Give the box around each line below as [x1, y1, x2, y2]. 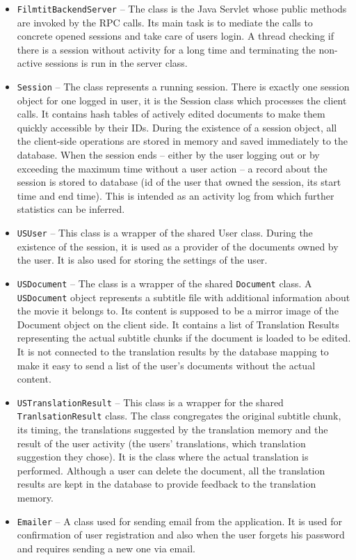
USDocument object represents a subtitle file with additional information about [17, 289, 350, 304]
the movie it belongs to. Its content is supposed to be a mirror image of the [17, 303, 339, 318]
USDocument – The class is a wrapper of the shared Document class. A [17, 275, 312, 290]
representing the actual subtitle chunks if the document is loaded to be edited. [17, 330, 351, 345]
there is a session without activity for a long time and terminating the [17, 42, 316, 56]
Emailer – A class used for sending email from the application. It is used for [17, 513, 342, 528]
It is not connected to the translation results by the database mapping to [17, 344, 329, 358]
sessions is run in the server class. [45, 56, 188, 70]
